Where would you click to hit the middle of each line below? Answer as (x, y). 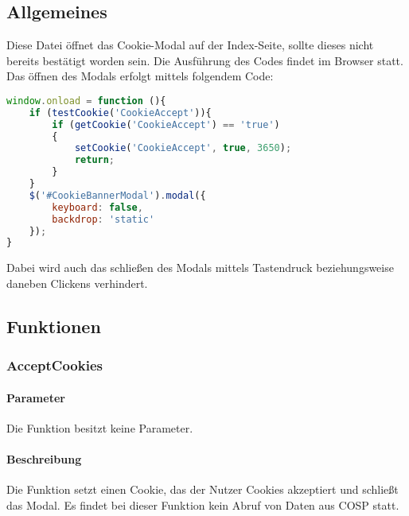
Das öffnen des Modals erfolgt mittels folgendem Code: (140, 76)
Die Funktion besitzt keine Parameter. (100, 427)
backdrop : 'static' (103, 219)
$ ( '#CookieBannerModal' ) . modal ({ (117, 195)
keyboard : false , (97, 207)
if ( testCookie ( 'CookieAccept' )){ (120, 113)
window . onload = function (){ (86, 101)
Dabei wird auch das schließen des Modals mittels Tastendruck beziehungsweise (200, 268)
